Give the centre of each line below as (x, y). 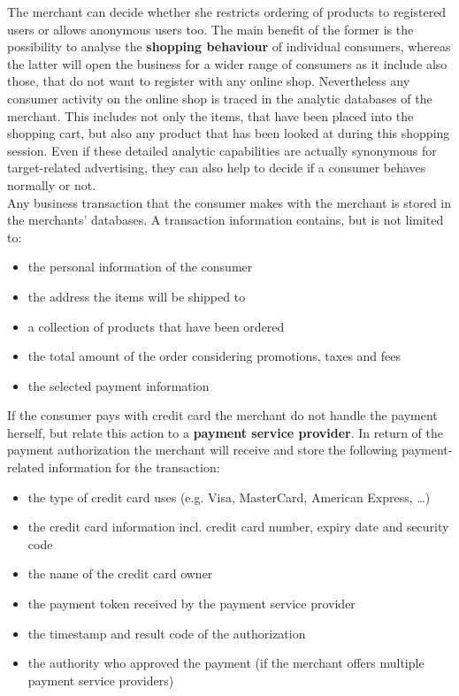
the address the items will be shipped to (137, 296)
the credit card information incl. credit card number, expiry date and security (238, 527)
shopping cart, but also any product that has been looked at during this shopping (229, 133)
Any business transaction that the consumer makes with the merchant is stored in (229, 202)
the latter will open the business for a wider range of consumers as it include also (227, 63)
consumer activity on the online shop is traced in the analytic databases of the (220, 98)
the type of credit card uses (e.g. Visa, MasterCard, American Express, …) (229, 497)
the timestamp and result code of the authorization (167, 633)
